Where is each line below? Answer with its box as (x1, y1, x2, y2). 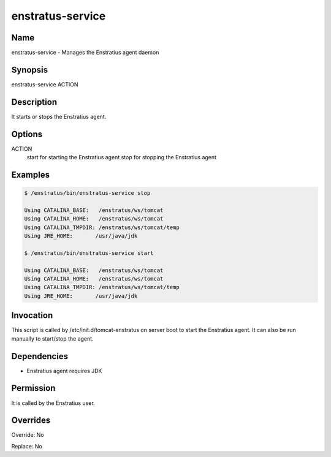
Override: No (11, 431, 44, 439)
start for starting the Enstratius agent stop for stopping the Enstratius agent (26, 154, 217, 161)
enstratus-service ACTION (11, 80, 79, 88)
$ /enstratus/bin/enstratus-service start (24, 249, 154, 257)
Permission (11, 383, 56, 393)
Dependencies (11, 351, 69, 361)
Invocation (11, 310, 53, 321)
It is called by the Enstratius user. (11, 399, 95, 407)
